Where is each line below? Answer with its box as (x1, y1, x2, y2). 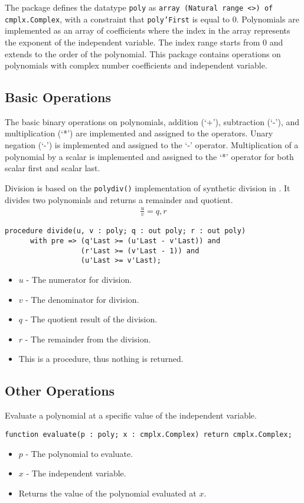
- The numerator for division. (26, 273, 132, 286)
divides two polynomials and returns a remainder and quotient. (5, 193, 233, 205)
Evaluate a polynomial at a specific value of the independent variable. (5, 409, 257, 422)
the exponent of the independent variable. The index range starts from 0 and (5, 35, 283, 48)
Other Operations (5, 381, 115, 400)
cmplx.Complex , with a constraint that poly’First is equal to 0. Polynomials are (5, 12, 299, 25)
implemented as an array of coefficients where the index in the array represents (5, 24, 290, 37)
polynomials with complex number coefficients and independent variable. (5, 59, 267, 71)
